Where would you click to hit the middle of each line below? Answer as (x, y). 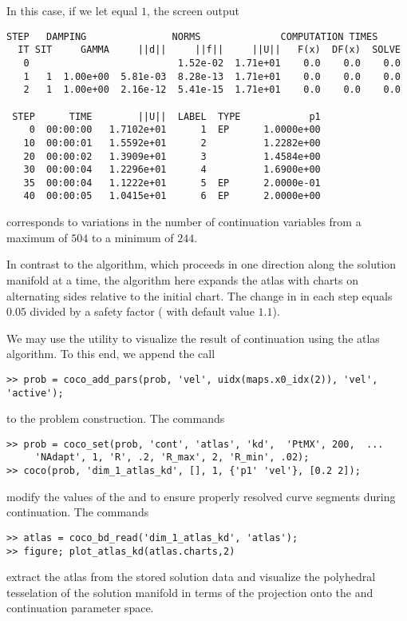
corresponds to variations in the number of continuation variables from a (184, 222)
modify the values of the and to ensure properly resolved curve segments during (201, 496)
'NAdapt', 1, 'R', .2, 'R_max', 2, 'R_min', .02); (172, 458)
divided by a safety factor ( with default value (142, 311)
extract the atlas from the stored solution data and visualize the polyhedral (191, 577)
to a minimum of (132, 237)
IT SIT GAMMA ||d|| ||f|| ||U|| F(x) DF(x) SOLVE (209, 50)
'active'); (35, 393)
